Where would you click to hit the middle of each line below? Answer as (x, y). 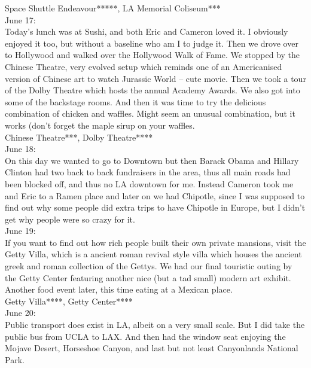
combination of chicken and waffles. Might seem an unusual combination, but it (150, 113)
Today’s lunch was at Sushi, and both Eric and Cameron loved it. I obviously (147, 31)
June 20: (20, 313)
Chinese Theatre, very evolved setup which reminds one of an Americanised (144, 66)
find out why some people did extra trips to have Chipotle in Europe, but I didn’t (155, 207)
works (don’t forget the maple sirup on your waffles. (100, 125)
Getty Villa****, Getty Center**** (69, 301)
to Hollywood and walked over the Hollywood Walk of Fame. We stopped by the (153, 55)
